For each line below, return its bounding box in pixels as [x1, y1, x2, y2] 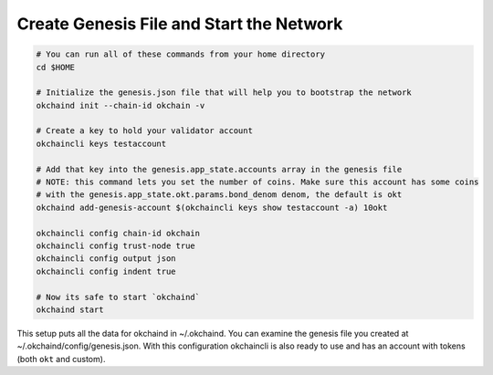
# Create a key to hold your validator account [36, 126, 253, 136]
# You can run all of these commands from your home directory [36, 49, 326, 59]
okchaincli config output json [36, 254, 177, 264]
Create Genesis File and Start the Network [16, 14, 343, 34]
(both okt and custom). [16, 353, 106, 364]
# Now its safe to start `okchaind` [36, 292, 201, 302]
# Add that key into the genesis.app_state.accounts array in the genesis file [36, 164, 403, 174]
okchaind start [36, 304, 104, 315]
